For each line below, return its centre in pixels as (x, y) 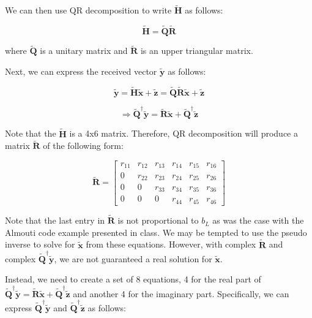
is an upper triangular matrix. (197, 51)
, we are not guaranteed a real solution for (133, 258)
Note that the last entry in (55, 220)
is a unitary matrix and (84, 51)
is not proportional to (158, 220)
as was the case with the (258, 220)
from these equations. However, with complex (171, 244)
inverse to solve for (40, 244)
